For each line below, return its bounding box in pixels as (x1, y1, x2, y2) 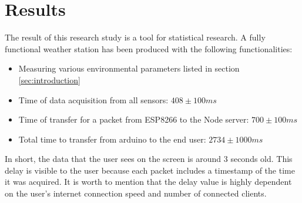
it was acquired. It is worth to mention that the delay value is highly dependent (5, 175, 292, 188)
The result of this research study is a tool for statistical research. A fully (5, 31, 266, 43)
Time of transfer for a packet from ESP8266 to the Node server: (18, 113, 249, 126)
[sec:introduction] (18, 73, 80, 86)
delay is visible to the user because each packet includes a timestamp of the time (5, 164, 295, 176)
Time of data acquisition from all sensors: (18, 93, 169, 106)
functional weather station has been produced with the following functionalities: (5, 42, 293, 55)
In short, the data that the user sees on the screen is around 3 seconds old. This (5, 153, 293, 165)
